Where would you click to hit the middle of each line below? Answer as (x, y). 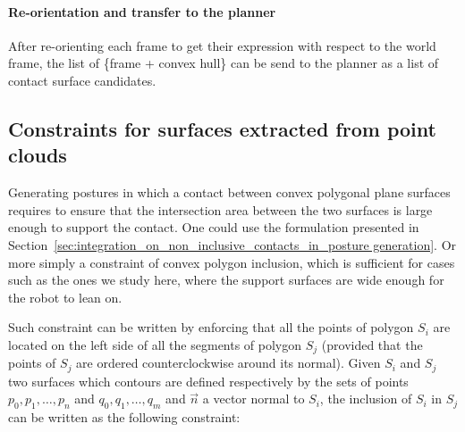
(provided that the (372, 344)
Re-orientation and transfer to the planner (142, 11)
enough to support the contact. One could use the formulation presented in (214, 227)
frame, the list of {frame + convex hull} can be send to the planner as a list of (224, 63)
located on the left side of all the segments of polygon (155, 344)
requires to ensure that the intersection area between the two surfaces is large (220, 209)
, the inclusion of (366, 399)
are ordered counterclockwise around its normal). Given (228, 363)
